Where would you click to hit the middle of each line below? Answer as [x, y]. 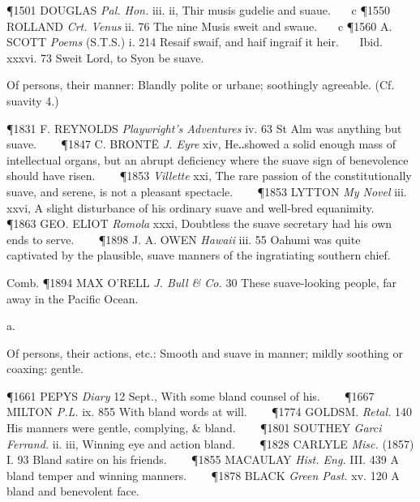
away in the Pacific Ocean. [73, 298]
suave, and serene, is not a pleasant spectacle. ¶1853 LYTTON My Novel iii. [207, 191]
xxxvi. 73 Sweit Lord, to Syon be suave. [105, 57]
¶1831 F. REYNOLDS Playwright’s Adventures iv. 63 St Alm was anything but [204, 128]
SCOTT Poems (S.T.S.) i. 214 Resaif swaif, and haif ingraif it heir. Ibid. [195, 42]
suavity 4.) [33, 100]
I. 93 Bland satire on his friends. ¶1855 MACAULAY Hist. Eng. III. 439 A [203, 459]
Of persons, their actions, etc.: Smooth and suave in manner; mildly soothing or [205, 352]
